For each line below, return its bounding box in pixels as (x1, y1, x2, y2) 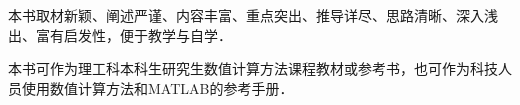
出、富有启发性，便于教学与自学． (8, 24, 232, 45)
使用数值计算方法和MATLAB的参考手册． (21, 77, 294, 98)
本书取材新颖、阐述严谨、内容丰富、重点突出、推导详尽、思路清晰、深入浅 (8, 5, 498, 25)
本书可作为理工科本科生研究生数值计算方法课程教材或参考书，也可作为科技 (8, 58, 498, 79)
